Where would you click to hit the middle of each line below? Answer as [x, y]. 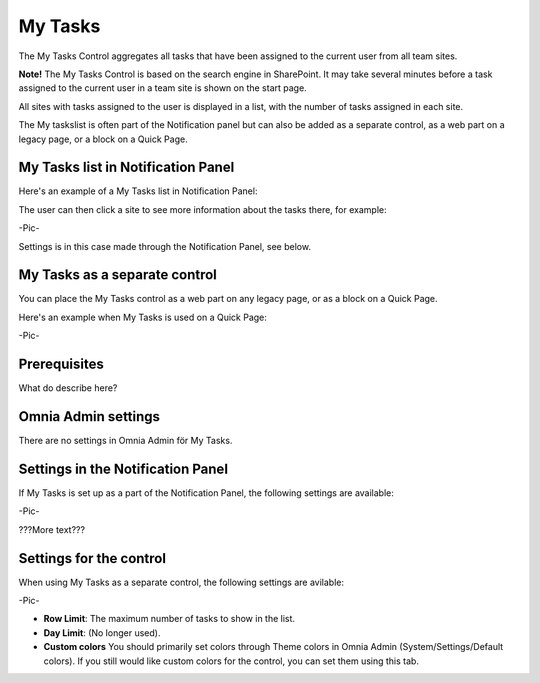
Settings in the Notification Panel [123, 468]
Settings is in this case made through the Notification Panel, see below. [165, 246]
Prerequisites [61, 364]
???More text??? [51, 529]
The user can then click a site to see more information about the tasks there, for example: [202, 209]
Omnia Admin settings [89, 416]
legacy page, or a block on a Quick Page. [103, 139]
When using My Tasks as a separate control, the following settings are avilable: [181, 582]
